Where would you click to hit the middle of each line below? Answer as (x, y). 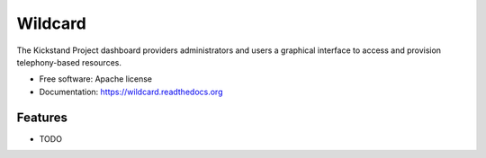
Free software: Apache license (96, 79)
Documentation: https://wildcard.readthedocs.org (131, 92)
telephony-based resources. (69, 62)
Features (42, 117)
